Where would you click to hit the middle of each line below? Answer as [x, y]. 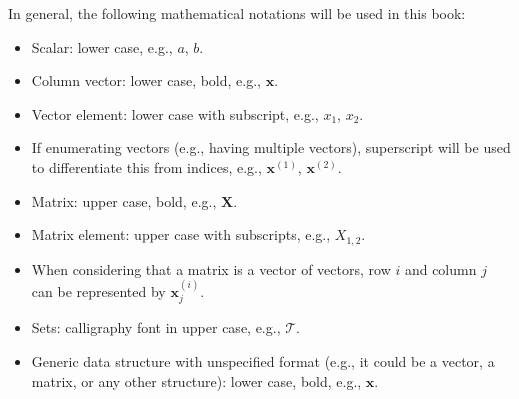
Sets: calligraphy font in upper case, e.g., [156, 327]
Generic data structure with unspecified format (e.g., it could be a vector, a [263, 361]
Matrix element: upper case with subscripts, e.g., [181, 234]
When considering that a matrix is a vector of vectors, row [211, 268]
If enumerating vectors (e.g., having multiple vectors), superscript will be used [271, 147]
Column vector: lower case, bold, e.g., [146, 80]
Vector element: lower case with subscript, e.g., [175, 113]
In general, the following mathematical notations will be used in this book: [237, 13]
